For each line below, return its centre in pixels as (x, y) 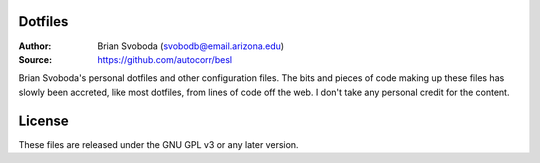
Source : (35, 59)
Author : (35, 46)
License (43, 120)
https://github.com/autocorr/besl (165, 59)
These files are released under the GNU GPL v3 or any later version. (158, 144)
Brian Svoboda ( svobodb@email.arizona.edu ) (191, 46)
